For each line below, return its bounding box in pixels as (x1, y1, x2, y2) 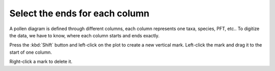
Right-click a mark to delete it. (9, 59, 73, 65)
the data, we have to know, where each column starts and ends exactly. (9, 32, 160, 38)
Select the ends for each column (9, 8, 150, 19)
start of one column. (9, 49, 52, 55)
